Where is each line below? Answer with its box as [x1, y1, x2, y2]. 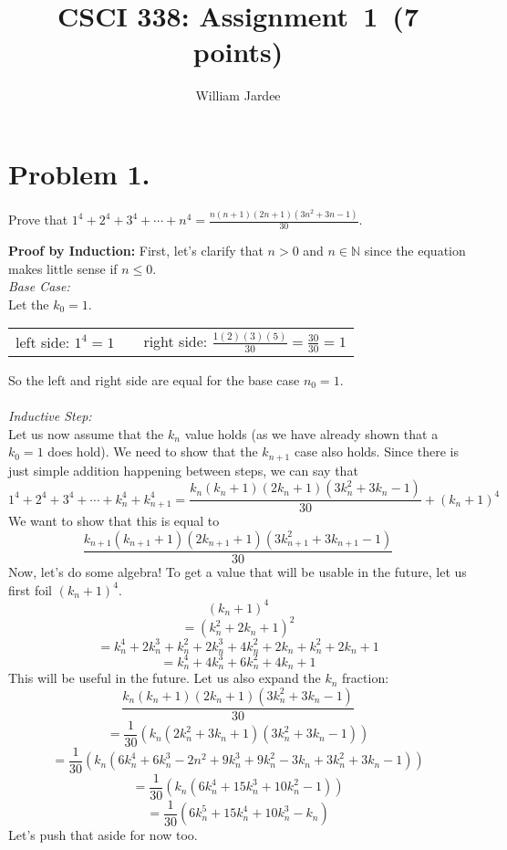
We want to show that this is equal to [8, 511, 220, 530]
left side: [16, 331, 70, 352]
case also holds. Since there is [294, 442, 459, 461]
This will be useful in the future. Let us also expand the [8, 668, 321, 687]
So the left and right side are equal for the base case [8, 370, 300, 389]
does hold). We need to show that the [47, 442, 258, 461]
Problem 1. [8, 154, 150, 192]
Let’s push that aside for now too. [8, 825, 198, 845]
